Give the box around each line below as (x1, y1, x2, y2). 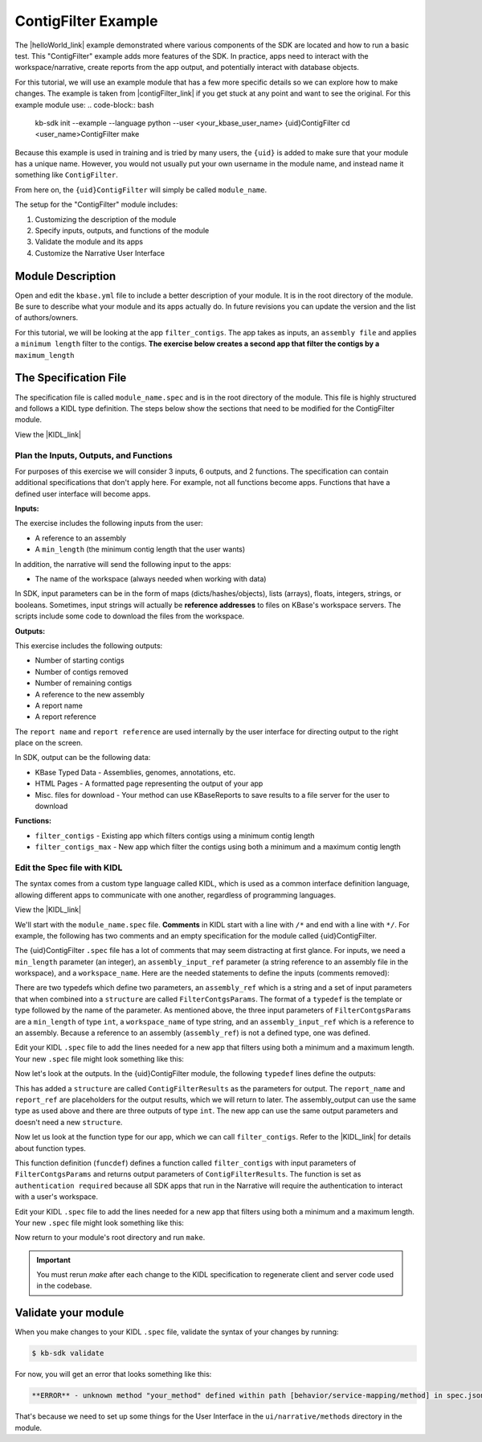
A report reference (35, 712, 96, 721)
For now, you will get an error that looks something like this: (14, 1370, 212, 1379)
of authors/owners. (14, 313, 79, 322)
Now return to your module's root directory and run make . (14, 1233, 206, 1243)
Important (36, 1255, 71, 1264)
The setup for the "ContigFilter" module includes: (14, 199, 178, 209)
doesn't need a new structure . (14, 1117, 123, 1127)
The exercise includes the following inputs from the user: (14, 519, 203, 528)
